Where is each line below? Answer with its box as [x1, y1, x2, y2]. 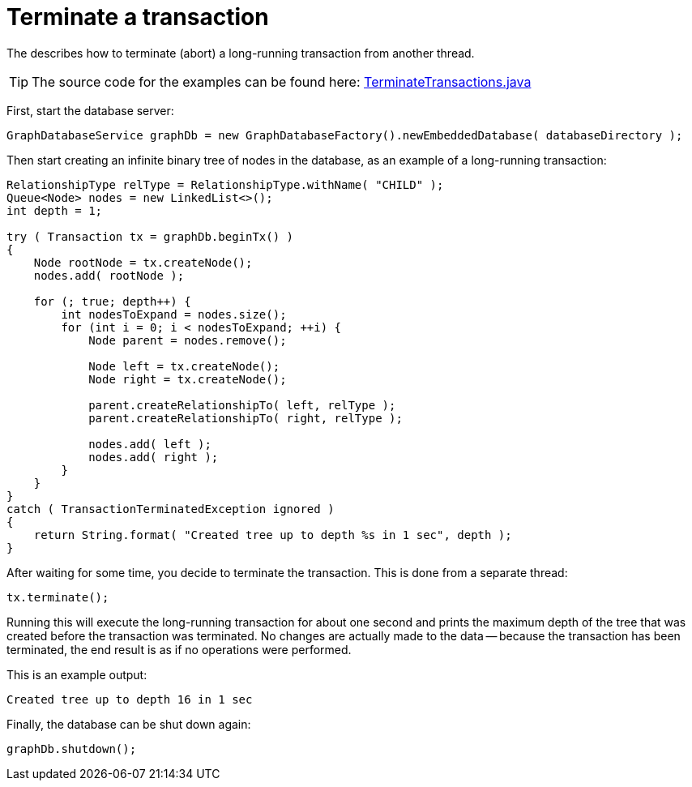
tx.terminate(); [6, 590, 109, 604]
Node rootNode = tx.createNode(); [33, 255, 253, 269]
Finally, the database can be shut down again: [6, 716, 251, 731]
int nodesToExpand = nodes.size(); [61, 307, 287, 321]
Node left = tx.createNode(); [88, 359, 280, 373]
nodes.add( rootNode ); [33, 268, 185, 282]
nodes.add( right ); [88, 450, 219, 464]
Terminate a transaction [6, 3, 269, 31]
